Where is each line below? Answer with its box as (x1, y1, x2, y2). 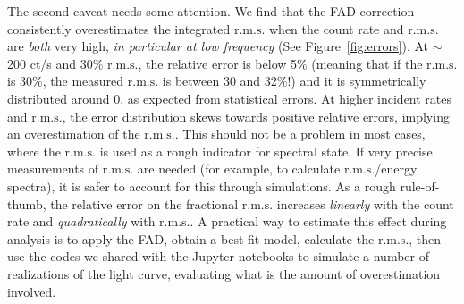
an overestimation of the (7, 124, 140, 143)
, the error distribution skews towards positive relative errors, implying (62, 106, 450, 125)
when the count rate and (268, 19, 404, 38)
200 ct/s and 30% (7, 54, 104, 72)
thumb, (7, 194, 46, 213)
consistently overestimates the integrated (7, 19, 231, 38)
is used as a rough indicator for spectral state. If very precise (99, 141, 433, 160)
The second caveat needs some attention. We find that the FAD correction (7, 2, 415, 20)
